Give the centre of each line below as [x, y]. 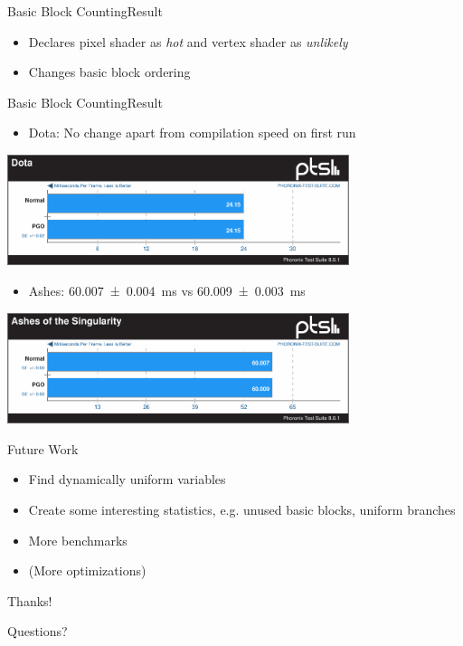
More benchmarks [78, 540]
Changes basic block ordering [109, 72]
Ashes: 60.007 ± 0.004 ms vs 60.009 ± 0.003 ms [167, 291]
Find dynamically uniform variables [127, 479]
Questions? [38, 631]
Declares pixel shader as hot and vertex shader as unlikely [188, 41]
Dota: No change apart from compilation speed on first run [192, 133]
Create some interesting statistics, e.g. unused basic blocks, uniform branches [242, 509]
